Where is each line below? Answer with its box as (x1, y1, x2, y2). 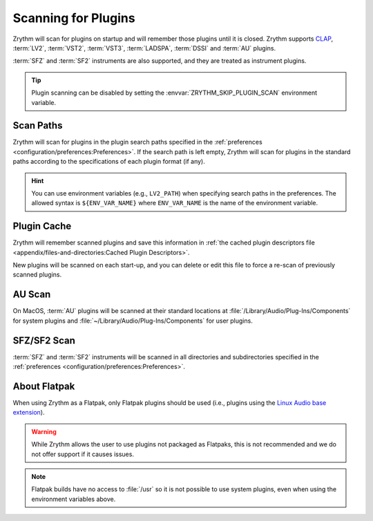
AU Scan (12, 289, 51, 301)
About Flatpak (12, 380, 75, 392)
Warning (31, 427, 57, 435)
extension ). (12, 408, 45, 417)
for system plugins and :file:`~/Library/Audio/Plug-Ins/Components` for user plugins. (12, 316, 254, 325)
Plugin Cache (12, 220, 72, 232)
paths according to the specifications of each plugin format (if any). (12, 158, 205, 166)
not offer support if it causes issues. (31, 450, 135, 458)
